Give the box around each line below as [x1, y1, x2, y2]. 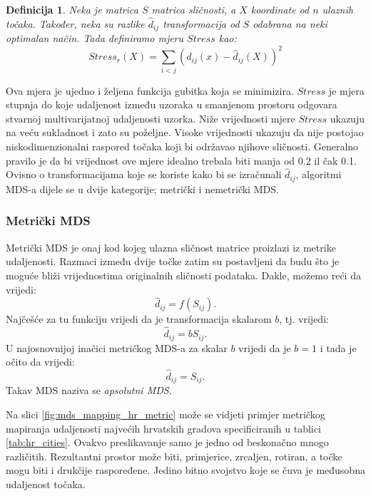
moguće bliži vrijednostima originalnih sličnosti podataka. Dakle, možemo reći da [6, 267, 361, 282]
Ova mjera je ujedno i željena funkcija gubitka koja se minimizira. [6, 83, 294, 98]
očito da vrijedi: [6, 354, 75, 369]
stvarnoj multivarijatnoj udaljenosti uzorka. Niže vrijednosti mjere [6, 110, 295, 125]
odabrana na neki [253, 16, 327, 31]
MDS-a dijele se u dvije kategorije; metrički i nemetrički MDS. [6, 181, 279, 196]
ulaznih [322, 2, 353, 16]
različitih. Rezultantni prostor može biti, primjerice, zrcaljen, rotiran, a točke [6, 448, 342, 463]
